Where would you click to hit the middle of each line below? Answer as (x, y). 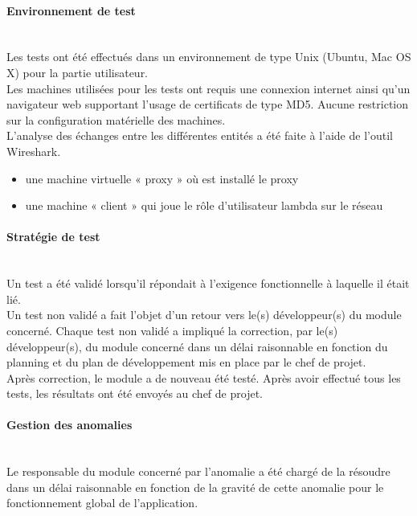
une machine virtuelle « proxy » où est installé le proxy (162, 178)
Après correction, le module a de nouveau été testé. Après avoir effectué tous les (204, 377)
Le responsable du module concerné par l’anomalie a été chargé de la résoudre (198, 471)
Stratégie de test (53, 237)
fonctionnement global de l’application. (102, 503)
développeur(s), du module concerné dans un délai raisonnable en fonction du (197, 346)
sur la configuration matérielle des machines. (116, 119)
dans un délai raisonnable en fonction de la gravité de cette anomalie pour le (195, 487)
